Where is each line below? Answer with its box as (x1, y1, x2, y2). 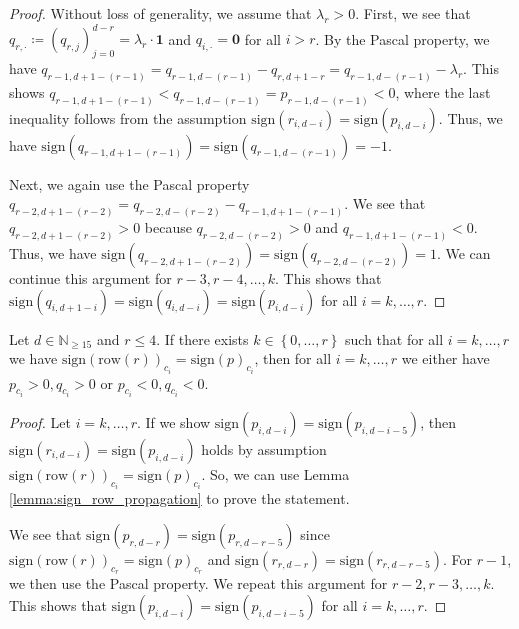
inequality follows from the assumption (9, 107, 247, 128)
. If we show (136, 411, 211, 432)
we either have (401, 348, 490, 369)
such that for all (345, 328, 444, 349)
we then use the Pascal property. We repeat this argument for (9, 573, 388, 594)
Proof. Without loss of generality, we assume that (9, 3, 312, 23)
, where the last (395, 81, 491, 102)
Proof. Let (9, 411, 71, 432)
